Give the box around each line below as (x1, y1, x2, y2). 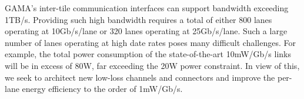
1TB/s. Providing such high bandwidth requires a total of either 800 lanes (5, 13, 272, 25)
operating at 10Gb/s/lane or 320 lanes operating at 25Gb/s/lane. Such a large (5, 25, 288, 37)
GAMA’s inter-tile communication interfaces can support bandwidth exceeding (5, 2, 289, 14)
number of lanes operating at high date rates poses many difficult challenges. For (5, 36, 296, 48)
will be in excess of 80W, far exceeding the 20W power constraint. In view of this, (5, 59, 300, 71)
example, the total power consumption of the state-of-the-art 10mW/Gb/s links (5, 48, 291, 60)
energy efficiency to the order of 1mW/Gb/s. (22, 82, 183, 95)
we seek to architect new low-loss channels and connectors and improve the (5, 71, 275, 83)
